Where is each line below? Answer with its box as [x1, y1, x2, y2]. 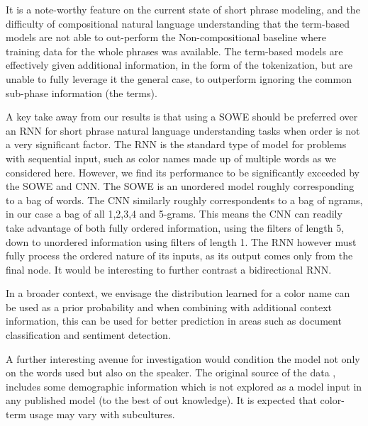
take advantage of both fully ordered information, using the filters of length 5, [6, 220, 345, 235]
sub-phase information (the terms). [6, 85, 157, 100]
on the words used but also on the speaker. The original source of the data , [6, 365, 336, 380]
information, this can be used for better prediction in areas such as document [6, 313, 342, 328]
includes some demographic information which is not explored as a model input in [6, 379, 362, 393]
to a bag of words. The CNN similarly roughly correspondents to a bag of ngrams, [6, 192, 363, 207]
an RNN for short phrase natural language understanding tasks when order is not [6, 123, 360, 138]
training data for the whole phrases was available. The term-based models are [6, 43, 343, 58]
